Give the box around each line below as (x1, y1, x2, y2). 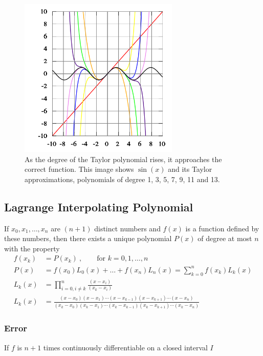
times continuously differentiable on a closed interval (43, 342, 208, 352)
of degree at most (198, 233, 252, 244)
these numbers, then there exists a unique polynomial (4, 233, 172, 244)
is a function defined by (185, 223, 259, 233)
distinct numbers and (94, 223, 161, 233)
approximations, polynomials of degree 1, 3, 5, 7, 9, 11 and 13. (25, 173, 220, 184)
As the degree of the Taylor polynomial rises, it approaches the (25, 153, 222, 164)
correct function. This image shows (25, 164, 134, 174)
